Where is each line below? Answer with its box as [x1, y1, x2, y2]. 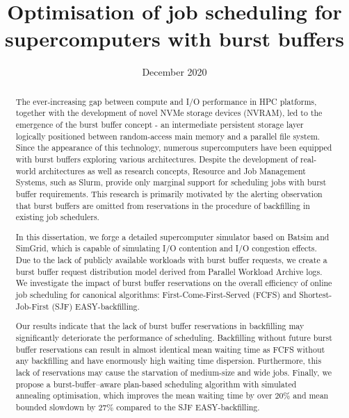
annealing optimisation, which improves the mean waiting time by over [15, 390, 273, 401]
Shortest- [299, 289, 332, 301]
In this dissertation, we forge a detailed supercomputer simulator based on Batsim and [15, 231, 330, 242]
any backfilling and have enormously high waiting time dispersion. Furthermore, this [15, 355, 322, 367]
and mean [293, 390, 329, 401]
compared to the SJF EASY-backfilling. [116, 401, 260, 412]
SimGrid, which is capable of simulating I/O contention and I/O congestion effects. [15, 242, 317, 254]
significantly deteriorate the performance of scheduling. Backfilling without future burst [15, 331, 332, 343]
